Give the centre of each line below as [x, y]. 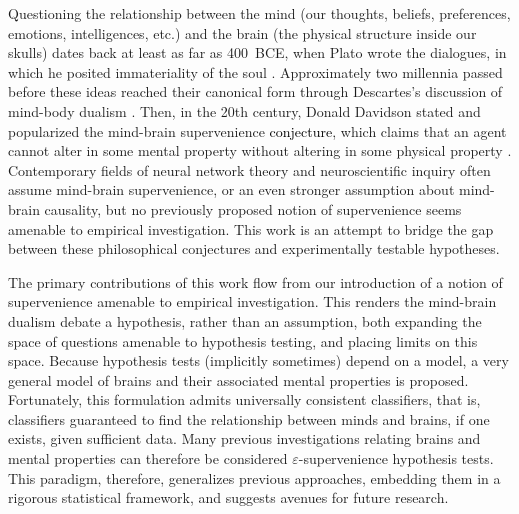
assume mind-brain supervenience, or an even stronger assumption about [231, 189]
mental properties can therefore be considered [148, 458]
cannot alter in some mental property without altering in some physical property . [260, 150]
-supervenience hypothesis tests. [396, 458]
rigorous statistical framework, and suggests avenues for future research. [228, 497]
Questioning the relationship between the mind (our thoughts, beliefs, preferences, [259, 13]
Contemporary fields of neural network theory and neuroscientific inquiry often [249, 169]
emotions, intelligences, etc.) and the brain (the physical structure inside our [242, 32]
